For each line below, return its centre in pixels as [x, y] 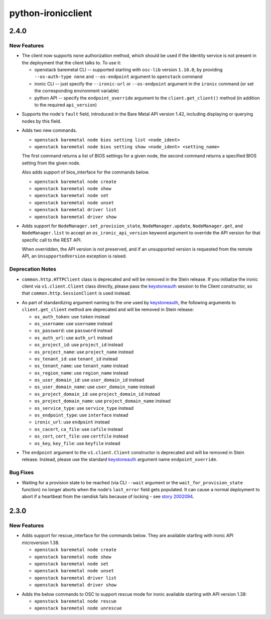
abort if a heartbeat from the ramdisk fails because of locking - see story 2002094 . [108, 497]
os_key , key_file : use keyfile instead [77, 443]
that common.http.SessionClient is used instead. [77, 293]
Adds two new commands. [49, 130]
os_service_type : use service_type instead [84, 408]
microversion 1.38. [41, 543]
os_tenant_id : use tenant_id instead [76, 359]
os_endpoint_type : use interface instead [81, 415]
